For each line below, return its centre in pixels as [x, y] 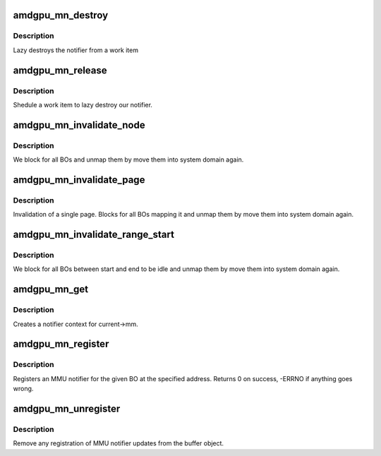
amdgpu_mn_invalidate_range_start [93, 235]
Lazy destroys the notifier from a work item [76, 50]
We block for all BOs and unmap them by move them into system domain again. [128, 160]
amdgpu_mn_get [50, 289]
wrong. [23, 389]
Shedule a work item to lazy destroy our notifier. [83, 104]
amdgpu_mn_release [60, 70]
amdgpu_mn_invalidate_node [79, 125]
